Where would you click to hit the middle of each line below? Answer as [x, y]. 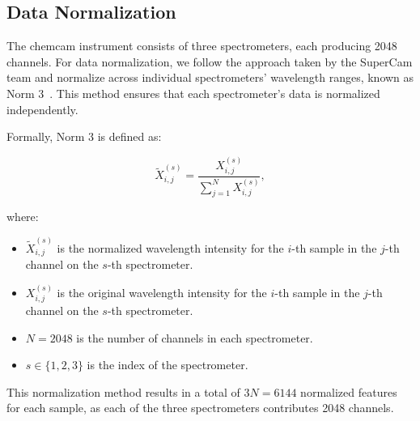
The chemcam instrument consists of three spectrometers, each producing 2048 [202, 46]
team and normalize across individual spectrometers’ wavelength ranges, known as [210, 77]
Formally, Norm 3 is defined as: [84, 136]
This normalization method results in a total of [123, 391]
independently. [42, 109]
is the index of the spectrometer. [168, 365]
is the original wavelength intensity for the [162, 292]
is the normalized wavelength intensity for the [170, 247]
